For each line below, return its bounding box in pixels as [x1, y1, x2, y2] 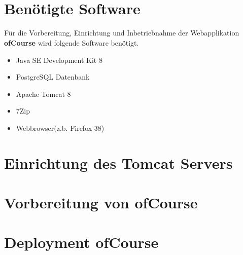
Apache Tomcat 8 [16, 88, 71, 99]
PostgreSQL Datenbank [16, 71, 90, 82]
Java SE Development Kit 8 [16, 54, 102, 65]
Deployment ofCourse [4, 232, 159, 252]
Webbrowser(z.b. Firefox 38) [16, 122, 105, 133]
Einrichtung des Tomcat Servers [4, 152, 233, 173]
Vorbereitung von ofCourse [4, 192, 198, 213]
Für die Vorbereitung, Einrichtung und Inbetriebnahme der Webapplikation [4, 27, 239, 38]
